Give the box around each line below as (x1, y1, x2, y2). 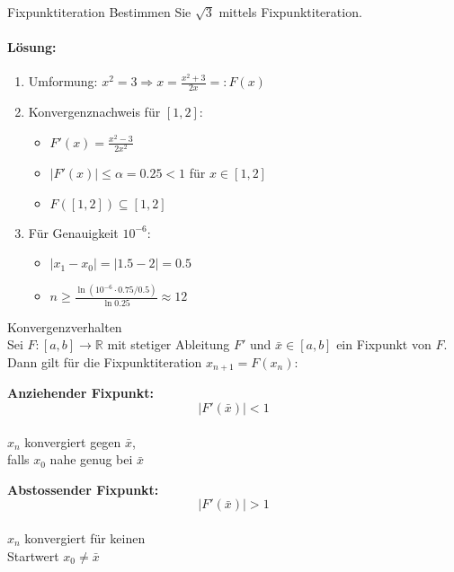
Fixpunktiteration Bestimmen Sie (7, 3, 191, 21)
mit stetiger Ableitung (107, 335, 230, 354)
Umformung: (28, 72, 98, 91)
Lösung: (7, 38, 57, 57)
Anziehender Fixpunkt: (7, 383, 154, 402)
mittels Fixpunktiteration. (218, 3, 362, 21)
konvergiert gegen (24, 432, 121, 451)
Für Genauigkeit (28, 223, 119, 242)
